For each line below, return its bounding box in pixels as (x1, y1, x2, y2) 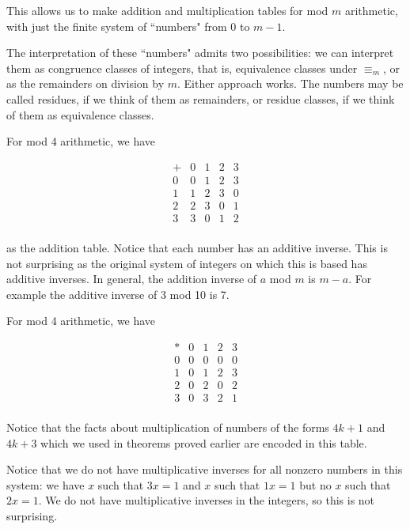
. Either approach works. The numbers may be (177, 75, 404, 92)
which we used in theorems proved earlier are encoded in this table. (40, 434, 367, 451)
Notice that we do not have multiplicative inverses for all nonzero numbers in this (6, 461, 403, 478)
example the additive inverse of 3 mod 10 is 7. (6, 285, 230, 302)
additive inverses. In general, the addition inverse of (6, 270, 257, 287)
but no (299, 476, 332, 493)
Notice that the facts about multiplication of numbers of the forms (6, 419, 329, 436)
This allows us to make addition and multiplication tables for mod (6, 2, 328, 18)
